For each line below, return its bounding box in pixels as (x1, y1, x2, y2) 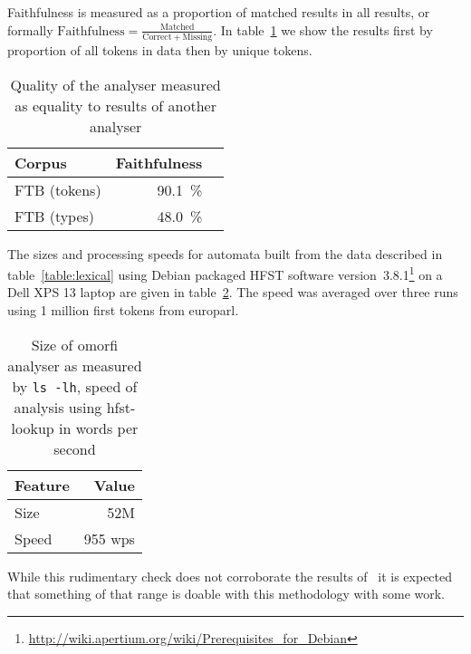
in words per (59, 417, 139, 438)
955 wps (83, 527, 135, 549)
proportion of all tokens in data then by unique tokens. (7, 40, 312, 59)
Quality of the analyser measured (10, 73, 221, 95)
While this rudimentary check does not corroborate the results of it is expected (7, 566, 453, 585)
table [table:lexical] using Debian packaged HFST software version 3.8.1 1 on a (7, 263, 443, 284)
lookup (11, 417, 54, 438)
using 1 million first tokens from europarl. (7, 300, 239, 319)
